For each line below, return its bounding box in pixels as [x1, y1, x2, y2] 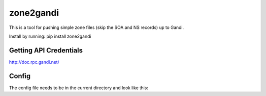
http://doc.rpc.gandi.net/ [9, 59, 59, 65]
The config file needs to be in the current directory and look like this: [9, 85, 149, 91]
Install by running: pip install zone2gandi [9, 33, 91, 39]
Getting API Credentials [9, 46, 83, 54]
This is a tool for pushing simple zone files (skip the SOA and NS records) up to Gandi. [9, 24, 184, 30]
